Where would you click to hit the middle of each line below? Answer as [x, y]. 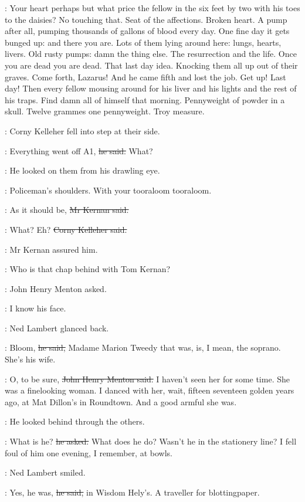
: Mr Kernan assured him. [51, 249]
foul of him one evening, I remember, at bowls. [89, 452]
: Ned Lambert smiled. [45, 472]
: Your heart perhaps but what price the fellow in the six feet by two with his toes [152, 8]
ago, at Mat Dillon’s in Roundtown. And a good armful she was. [121, 401]
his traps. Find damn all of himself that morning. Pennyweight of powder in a [145, 99]
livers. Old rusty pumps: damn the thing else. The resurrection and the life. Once [151, 54]
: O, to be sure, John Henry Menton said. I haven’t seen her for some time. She [147, 379]
